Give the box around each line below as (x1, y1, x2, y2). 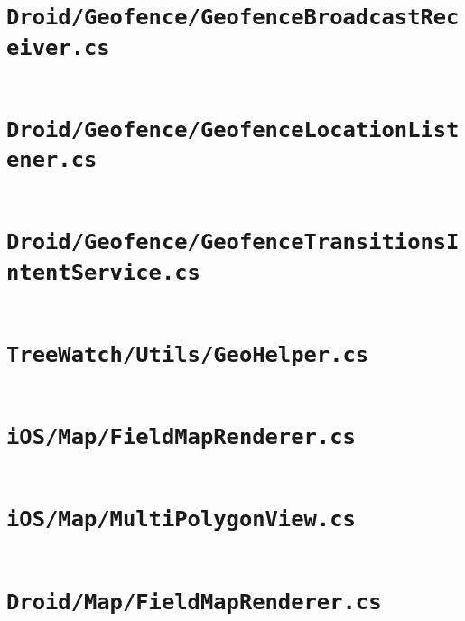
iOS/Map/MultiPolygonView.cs (6, 506, 356, 533)
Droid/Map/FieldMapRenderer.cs (6, 589, 382, 615)
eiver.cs (6, 34, 110, 60)
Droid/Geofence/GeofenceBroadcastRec (6, 5, 460, 31)
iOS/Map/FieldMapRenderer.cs (6, 424, 356, 450)
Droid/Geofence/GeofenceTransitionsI (6, 229, 460, 255)
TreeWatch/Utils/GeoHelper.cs (6, 341, 369, 367)
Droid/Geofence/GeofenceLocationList (6, 116, 460, 143)
